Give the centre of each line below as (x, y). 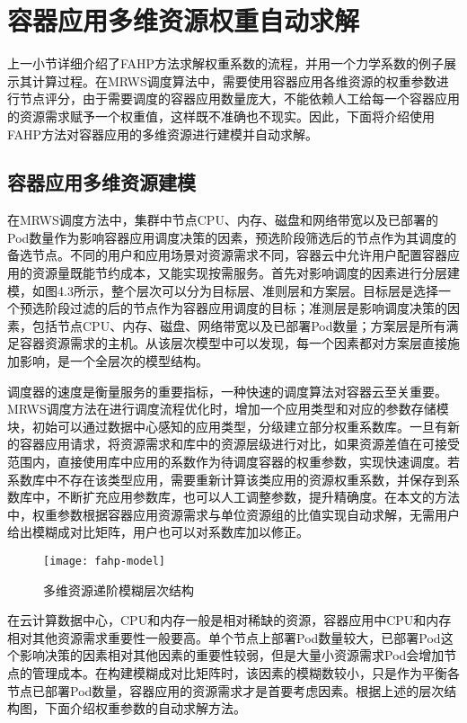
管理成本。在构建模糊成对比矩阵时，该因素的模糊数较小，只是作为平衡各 (246, 673)
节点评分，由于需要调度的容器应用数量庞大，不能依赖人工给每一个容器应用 (239, 98)
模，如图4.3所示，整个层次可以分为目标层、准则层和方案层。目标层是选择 (223, 290)
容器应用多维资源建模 (101, 182)
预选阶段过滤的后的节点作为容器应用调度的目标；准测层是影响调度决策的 (233, 308)
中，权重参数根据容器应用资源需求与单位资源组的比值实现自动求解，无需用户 (233, 514)
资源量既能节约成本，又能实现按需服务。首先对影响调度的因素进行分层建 (246, 273)
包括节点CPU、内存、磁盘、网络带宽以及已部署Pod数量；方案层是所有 (239, 325)
